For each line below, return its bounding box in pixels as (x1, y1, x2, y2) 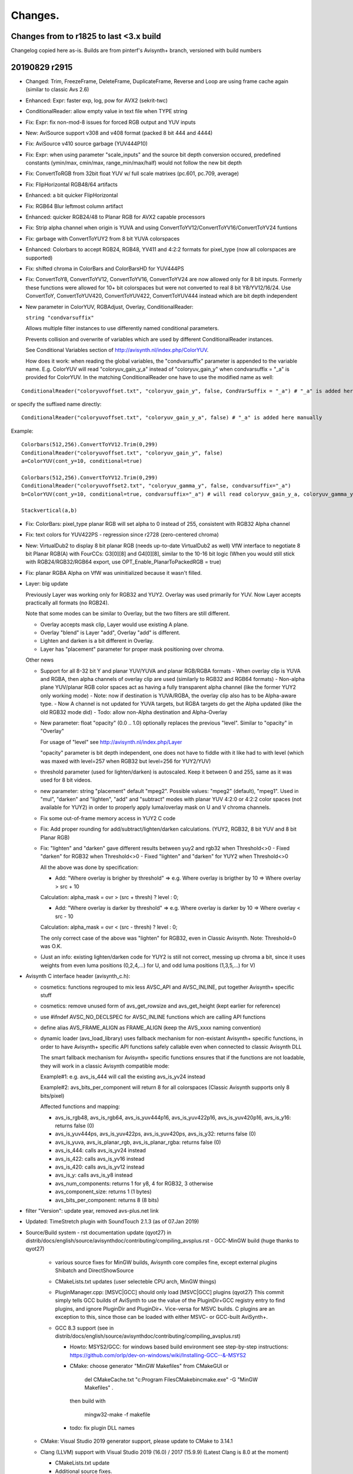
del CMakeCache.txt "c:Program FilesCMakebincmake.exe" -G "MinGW (84, 1376, 258, 1383)
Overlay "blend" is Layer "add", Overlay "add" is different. (40, 629, 181, 636)
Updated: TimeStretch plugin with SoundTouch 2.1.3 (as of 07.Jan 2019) (25, 1218, 199, 1225)
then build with (69, 1397, 106, 1404)
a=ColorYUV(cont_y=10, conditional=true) (21, 458, 142, 465)
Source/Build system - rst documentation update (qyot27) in (25, 1229, 172, 1236)
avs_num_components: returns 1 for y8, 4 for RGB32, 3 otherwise (55, 1180, 214, 1187)
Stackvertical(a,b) (21, 507, 78, 514)
